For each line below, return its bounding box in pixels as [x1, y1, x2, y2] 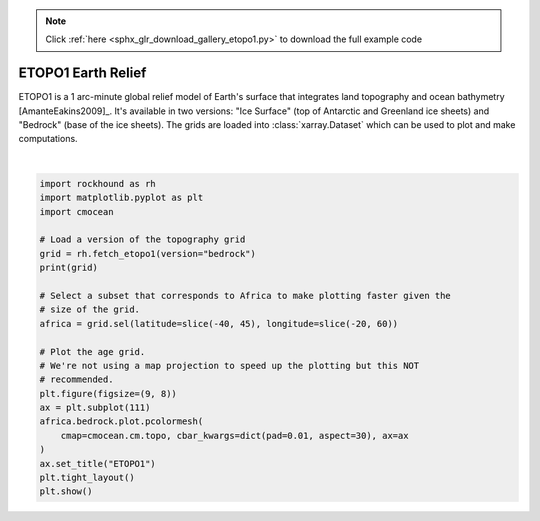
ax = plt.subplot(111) [39, 402, 151, 414]
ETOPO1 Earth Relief [18, 65, 147, 82]
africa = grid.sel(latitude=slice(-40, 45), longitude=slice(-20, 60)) [39, 318, 399, 329]
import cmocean [39, 206, 114, 217]
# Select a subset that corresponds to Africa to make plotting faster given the [39, 290, 452, 301]
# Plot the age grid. [39, 346, 146, 357]
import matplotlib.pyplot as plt [39, 192, 204, 204]
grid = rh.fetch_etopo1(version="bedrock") [39, 248, 257, 259]
